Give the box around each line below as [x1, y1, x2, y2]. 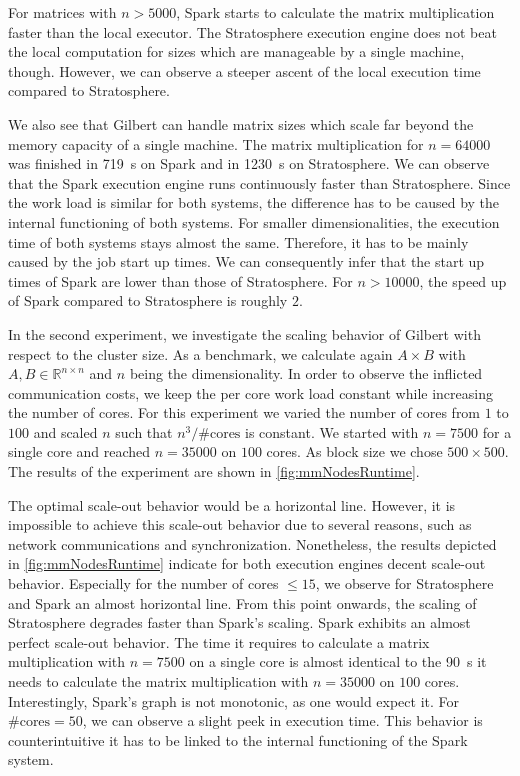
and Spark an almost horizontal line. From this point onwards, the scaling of [8, 592, 477, 613]
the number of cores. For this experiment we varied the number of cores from [8, 402, 481, 423]
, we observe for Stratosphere [315, 573, 494, 594]
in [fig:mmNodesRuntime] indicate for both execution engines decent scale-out [8, 553, 486, 574]
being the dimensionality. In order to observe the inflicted [129, 363, 483, 384]
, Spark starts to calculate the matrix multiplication [176, 2, 495, 22]
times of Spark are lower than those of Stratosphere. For [8, 270, 353, 291]
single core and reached [8, 441, 151, 462]
